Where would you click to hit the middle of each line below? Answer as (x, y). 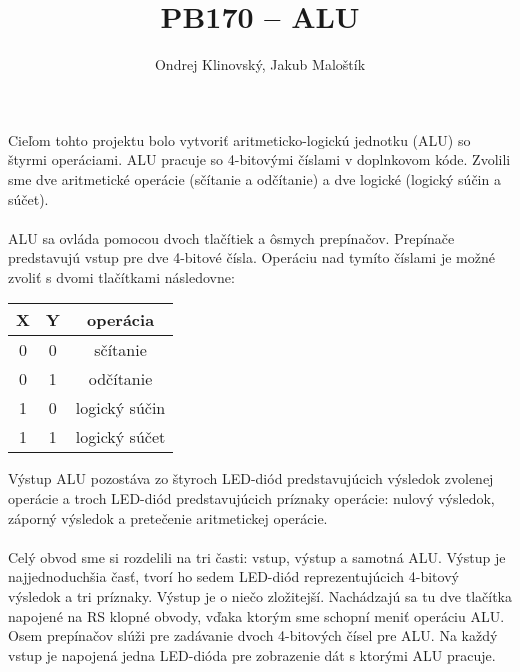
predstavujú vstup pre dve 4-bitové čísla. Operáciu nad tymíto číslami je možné (251, 257)
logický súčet (120, 437)
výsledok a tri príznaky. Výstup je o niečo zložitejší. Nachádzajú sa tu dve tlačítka (260, 596)
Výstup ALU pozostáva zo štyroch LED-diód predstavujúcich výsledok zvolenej (251, 478)
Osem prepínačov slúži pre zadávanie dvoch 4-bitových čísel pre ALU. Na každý (253, 635)
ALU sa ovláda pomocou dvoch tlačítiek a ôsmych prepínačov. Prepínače (231, 237)
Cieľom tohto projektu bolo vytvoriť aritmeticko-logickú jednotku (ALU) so (239, 139)
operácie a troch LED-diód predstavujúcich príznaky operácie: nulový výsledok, (251, 498)
